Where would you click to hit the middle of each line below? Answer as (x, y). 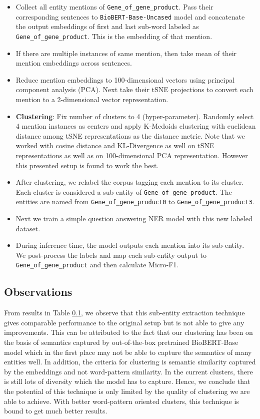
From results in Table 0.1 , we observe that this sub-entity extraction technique (124, 313)
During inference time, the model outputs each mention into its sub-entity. (130, 245)
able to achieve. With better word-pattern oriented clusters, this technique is (121, 401)
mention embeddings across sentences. (74, 63)
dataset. (28, 228)
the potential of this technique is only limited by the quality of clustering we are (127, 391)
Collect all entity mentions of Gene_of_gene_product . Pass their (114, 7)
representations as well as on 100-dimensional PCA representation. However (132, 155)
